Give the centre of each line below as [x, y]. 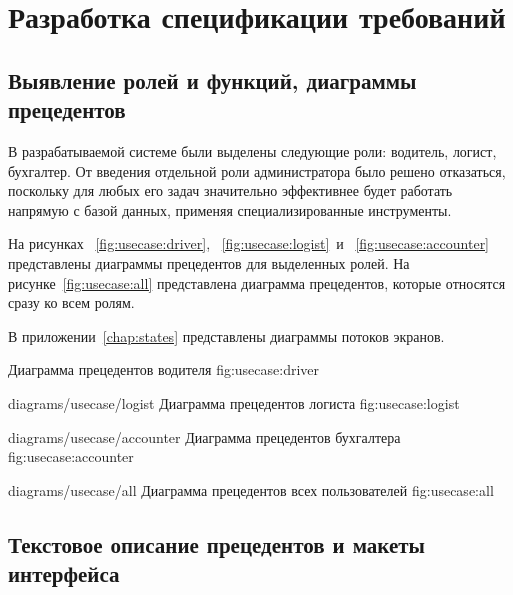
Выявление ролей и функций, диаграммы [212, 79]
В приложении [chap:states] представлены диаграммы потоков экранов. [226, 335]
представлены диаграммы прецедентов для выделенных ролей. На [209, 262]
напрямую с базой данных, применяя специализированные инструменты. [230, 209]
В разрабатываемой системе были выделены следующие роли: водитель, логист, [252, 150]
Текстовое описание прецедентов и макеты [216, 543]
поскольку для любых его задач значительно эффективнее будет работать [230, 190]
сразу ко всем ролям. [71, 302]
